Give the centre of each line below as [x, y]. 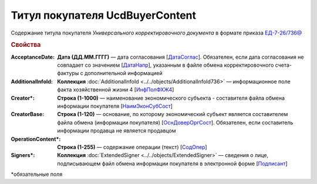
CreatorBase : [28, 114]
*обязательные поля [37, 174]
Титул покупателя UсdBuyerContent [104, 15]
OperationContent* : [36, 139]
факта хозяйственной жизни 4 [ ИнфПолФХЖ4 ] [116, 90]
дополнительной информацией [123, 73]
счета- [284, 65]
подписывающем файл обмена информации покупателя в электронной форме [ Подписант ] [172, 163]
